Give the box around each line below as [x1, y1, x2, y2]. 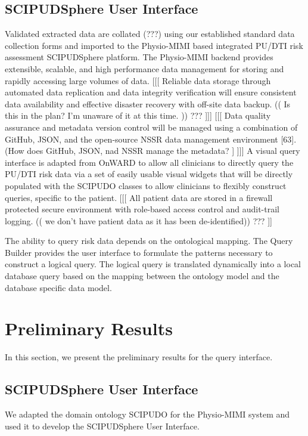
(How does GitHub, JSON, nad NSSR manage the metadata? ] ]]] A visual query [5, 144, 300, 157]
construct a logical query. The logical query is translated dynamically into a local [5, 258, 301, 270]
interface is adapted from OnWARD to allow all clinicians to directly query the [5, 156, 294, 168]
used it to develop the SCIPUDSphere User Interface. [5, 419, 200, 432]
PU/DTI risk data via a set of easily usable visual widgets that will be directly [5, 168, 293, 180]
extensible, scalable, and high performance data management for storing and [5, 62, 284, 75]
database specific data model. [5, 281, 112, 293]
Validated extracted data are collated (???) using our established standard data [5, 27, 295, 40]
